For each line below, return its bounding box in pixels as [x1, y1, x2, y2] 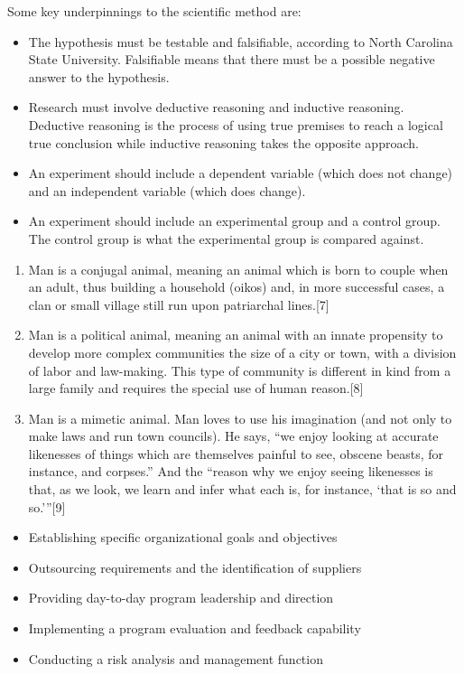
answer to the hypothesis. [28, 67, 170, 86]
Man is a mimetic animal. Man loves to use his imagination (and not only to [28, 408, 452, 427]
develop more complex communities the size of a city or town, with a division [28, 342, 457, 361]
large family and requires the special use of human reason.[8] [28, 379, 364, 398]
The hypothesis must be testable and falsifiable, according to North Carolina [28, 32, 453, 51]
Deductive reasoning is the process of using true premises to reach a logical [28, 115, 443, 134]
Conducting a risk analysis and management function [28, 649, 323, 668]
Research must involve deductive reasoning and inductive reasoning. [28, 98, 404, 117]
